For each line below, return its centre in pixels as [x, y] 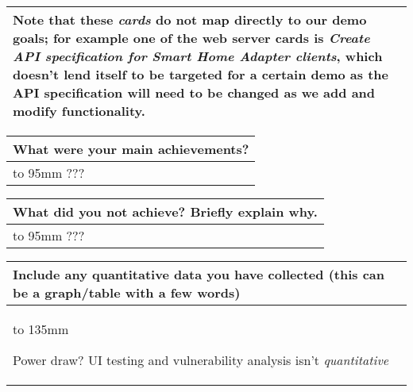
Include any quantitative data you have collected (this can [199, 274]
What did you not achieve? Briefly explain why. [165, 211]
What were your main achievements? [131, 149]
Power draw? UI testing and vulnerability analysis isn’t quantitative [201, 360]
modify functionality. [79, 111]
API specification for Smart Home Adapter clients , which [198, 56]
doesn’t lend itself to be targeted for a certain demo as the [201, 74]
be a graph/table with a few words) [127, 292]
